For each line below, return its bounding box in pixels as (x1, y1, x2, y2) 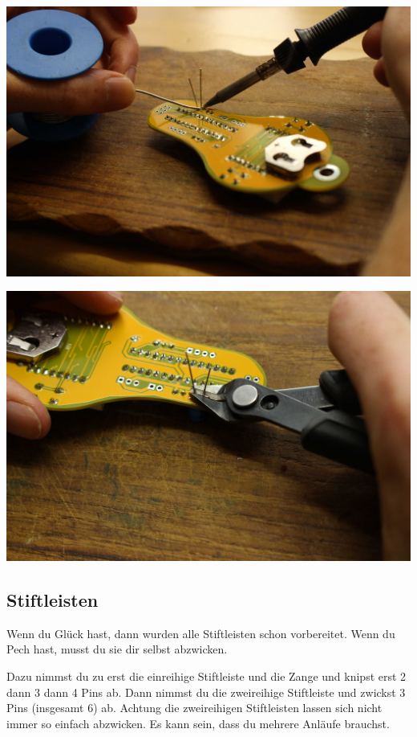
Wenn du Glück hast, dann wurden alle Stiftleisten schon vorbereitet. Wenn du (6, 624, 395, 641)
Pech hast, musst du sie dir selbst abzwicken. (6, 641, 228, 657)
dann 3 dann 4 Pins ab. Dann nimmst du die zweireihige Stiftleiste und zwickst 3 (6, 683, 406, 700)
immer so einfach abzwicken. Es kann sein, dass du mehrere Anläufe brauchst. (6, 714, 390, 731)
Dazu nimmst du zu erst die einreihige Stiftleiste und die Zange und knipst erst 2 (6, 667, 407, 684)
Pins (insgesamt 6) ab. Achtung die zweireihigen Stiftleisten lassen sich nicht (6, 699, 383, 716)
